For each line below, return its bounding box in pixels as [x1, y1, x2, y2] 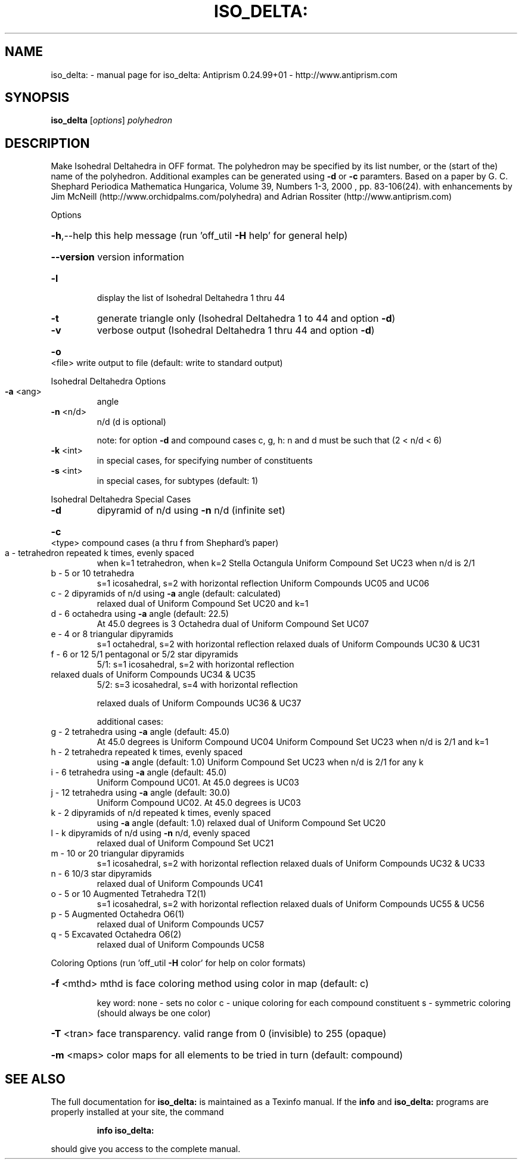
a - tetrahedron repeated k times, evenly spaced [5, 548, 194, 558]
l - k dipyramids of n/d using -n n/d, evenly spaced [51, 828, 250, 839]
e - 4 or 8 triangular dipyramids [51, 629, 173, 640]
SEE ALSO [5, 1071, 66, 1087]
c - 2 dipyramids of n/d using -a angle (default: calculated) [51, 588, 281, 599]
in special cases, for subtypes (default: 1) [97, 476, 259, 486]
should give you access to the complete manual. [51, 1144, 241, 1154]
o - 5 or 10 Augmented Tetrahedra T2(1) [51, 889, 207, 899]
